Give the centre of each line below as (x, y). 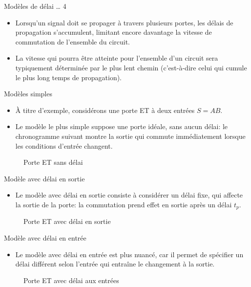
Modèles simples (28, 94)
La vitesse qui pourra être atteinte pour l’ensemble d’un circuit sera (117, 58)
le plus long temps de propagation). (69, 77)
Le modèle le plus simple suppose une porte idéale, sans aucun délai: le (122, 126)
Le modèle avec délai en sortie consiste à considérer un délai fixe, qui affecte (129, 195)
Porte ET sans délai (53, 162)
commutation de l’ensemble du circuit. (73, 41)
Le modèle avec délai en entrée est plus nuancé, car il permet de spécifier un (129, 254)
